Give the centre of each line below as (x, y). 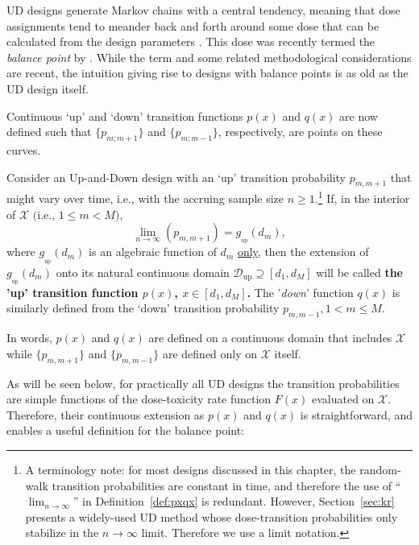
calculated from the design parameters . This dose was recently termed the (191, 41)
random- (380, 469)
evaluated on (343, 399)
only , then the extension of (303, 252)
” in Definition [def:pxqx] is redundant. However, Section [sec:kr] (234, 501)
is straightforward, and (356, 414)
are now (359, 116)
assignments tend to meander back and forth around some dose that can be (193, 25)
